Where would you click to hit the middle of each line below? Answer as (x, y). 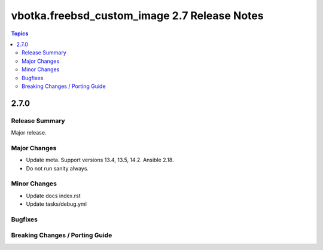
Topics (20, 33)
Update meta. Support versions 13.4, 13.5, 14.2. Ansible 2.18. (100, 160)
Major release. (29, 133)
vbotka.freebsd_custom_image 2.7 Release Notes (137, 16)
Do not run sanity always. (57, 168)
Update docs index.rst (53, 196)
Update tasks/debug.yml (56, 204)
